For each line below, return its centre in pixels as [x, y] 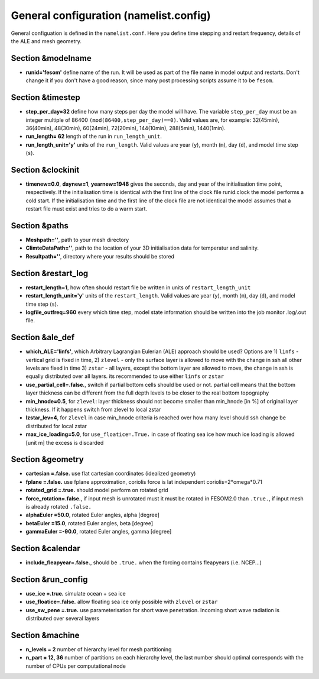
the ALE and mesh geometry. [46, 41]
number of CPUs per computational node [76, 666]
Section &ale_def [43, 337]
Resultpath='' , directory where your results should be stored [100, 256]
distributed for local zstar [56, 426]
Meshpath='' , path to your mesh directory [77, 240]
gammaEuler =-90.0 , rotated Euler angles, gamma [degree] [99, 532]
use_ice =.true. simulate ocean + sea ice [76, 593]
